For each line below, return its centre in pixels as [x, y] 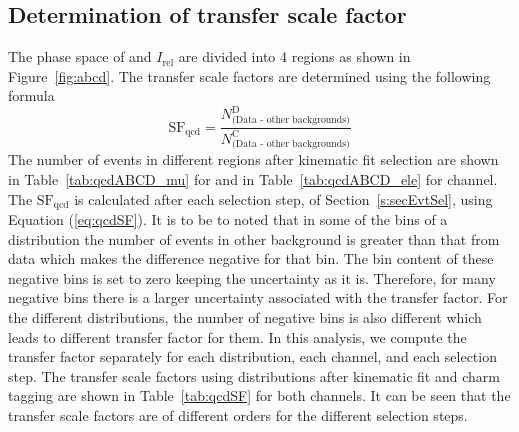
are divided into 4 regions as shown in [294, 56]
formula [31, 95]
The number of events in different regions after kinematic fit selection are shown [253, 159]
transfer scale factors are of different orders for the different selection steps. [238, 414]
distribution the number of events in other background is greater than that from [254, 238]
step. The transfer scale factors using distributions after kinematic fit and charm [254, 375]
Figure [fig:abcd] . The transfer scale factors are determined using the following [249, 75]
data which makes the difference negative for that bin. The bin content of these [251, 258]
